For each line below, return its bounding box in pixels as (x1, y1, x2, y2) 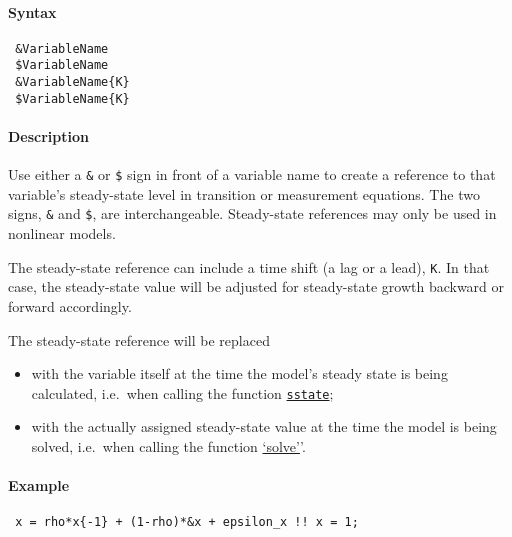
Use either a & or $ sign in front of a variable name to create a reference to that (8, 164, 496, 185)
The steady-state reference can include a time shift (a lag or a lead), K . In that (8, 256, 490, 277)
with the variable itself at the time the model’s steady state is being (31, 363, 448, 384)
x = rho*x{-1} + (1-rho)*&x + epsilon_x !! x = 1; (15, 515, 359, 530)
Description (8, 126, 90, 147)
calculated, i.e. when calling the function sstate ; (31, 382, 334, 403)
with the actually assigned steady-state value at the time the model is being (31, 416, 497, 437)
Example (8, 475, 70, 496)
